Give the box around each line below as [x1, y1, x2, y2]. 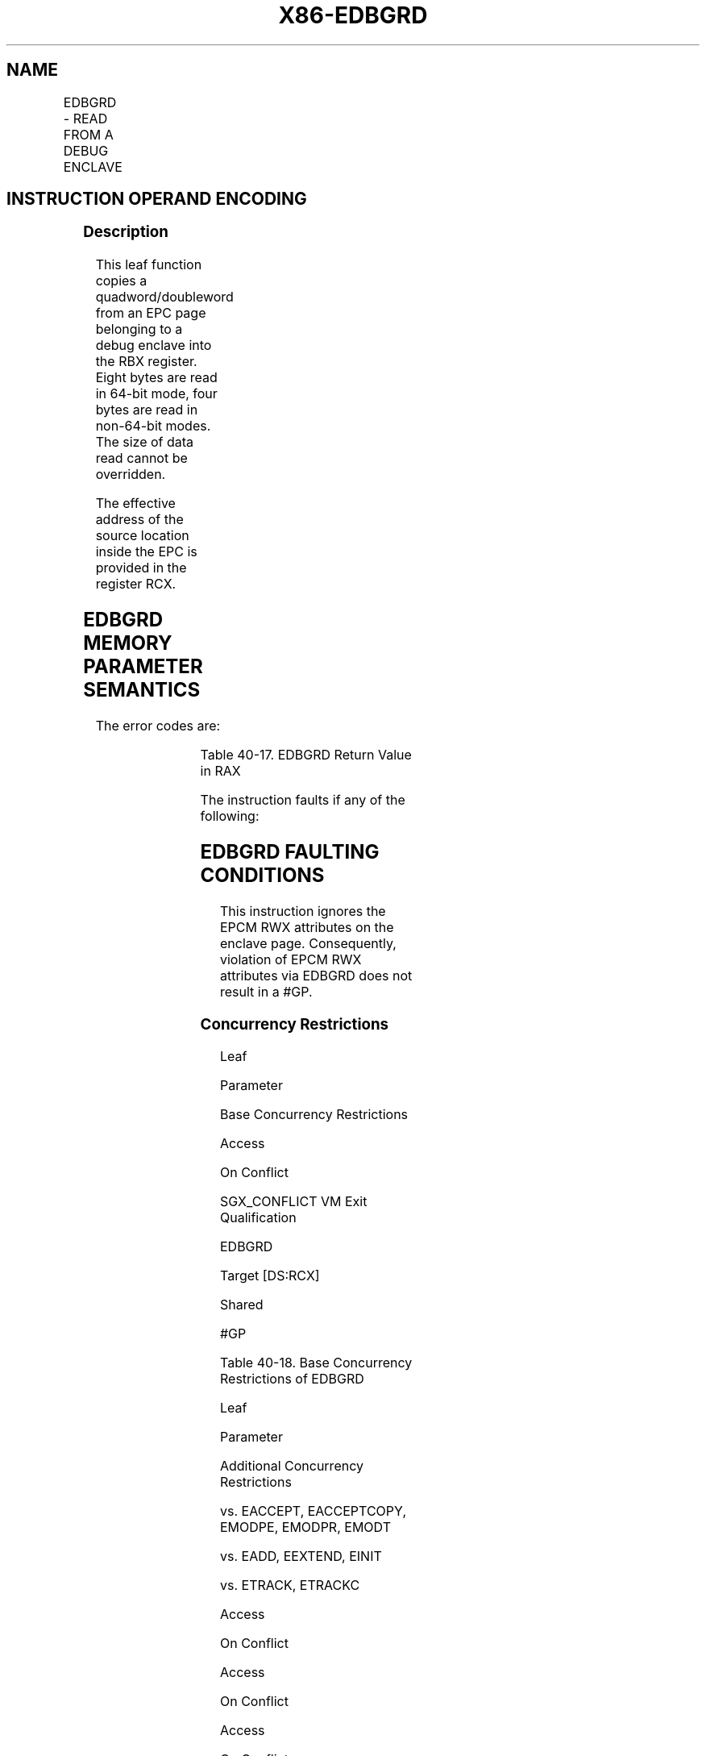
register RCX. [95, 576, 176, 593]
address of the [95, 511, 184, 528]
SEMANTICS [83, 678, 201, 702]
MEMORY [83, 631, 172, 655]
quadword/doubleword [95, 289, 234, 306]
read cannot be [95, 450, 188, 467]
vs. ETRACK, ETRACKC [219, 1577, 360, 1594]
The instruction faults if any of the [200, 791, 405, 808]
